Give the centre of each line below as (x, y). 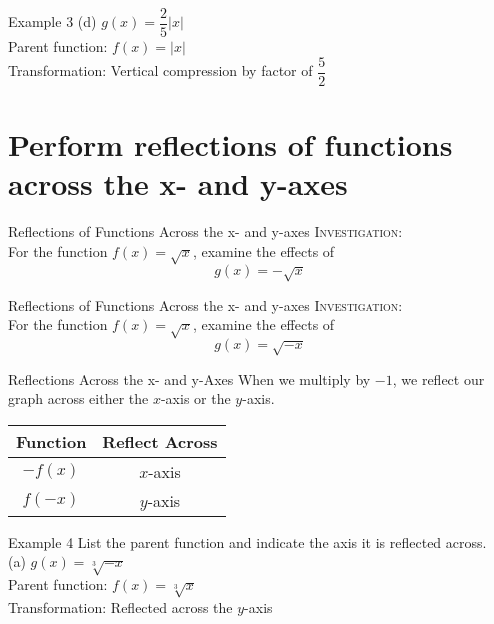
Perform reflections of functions (230, 143)
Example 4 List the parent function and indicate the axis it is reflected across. (247, 541)
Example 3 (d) (52, 21)
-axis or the (195, 398)
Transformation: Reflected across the (120, 606)
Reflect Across (160, 441)
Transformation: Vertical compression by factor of (160, 70)
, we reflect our (438, 378)
